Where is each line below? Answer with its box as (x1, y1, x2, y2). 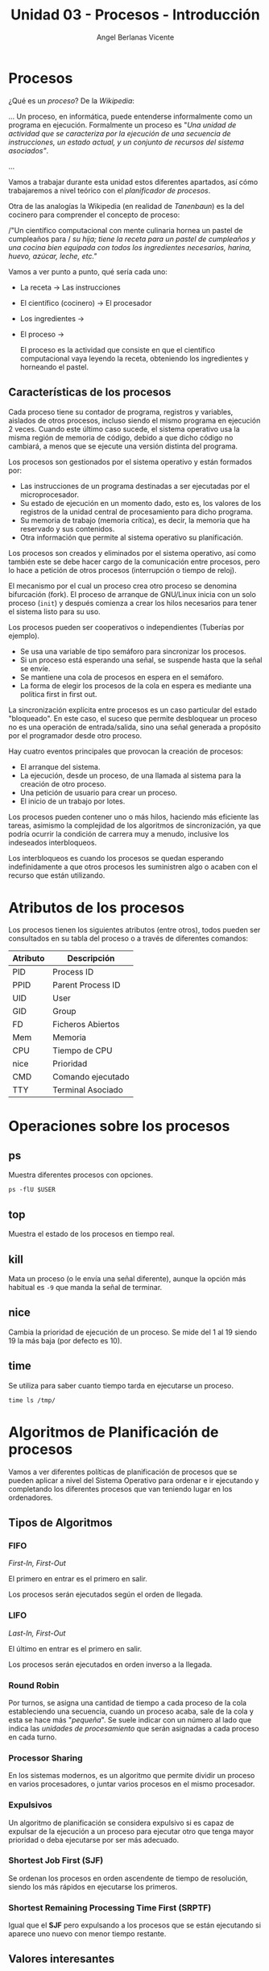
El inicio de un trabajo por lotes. (19, 796, 126, 806)
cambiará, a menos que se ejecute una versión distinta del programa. (8, 441, 238, 451)
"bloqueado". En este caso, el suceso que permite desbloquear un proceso (8, 713, 258, 723)
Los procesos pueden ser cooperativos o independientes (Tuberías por (8, 622, 244, 632)
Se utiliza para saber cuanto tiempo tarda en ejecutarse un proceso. (8, 1380, 234, 1390)
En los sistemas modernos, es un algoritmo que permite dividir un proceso (8, 1771, 255, 1781)
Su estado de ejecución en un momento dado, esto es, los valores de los (19, 498, 262, 507)
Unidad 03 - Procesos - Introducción (10, 6, 260, 24)
